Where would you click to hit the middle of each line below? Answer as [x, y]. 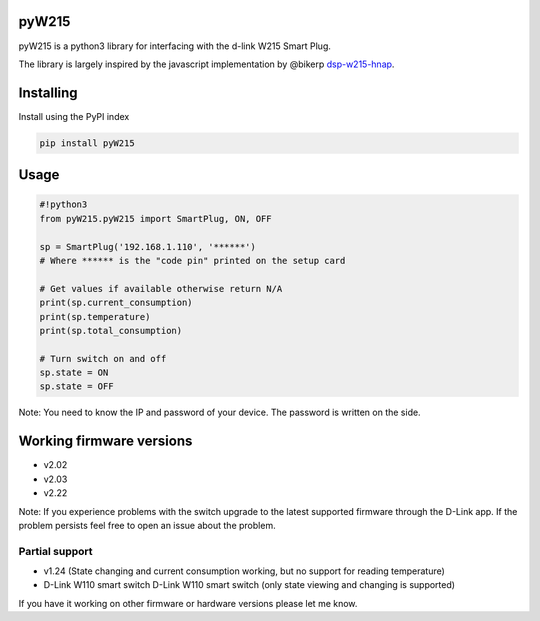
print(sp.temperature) [95, 316]
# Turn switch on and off [103, 358]
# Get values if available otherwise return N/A [161, 288]
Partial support [56, 551]
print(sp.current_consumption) [116, 303]
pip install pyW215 [87, 143]
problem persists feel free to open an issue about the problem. [147, 525]
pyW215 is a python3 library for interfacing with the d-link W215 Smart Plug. [175, 46]
